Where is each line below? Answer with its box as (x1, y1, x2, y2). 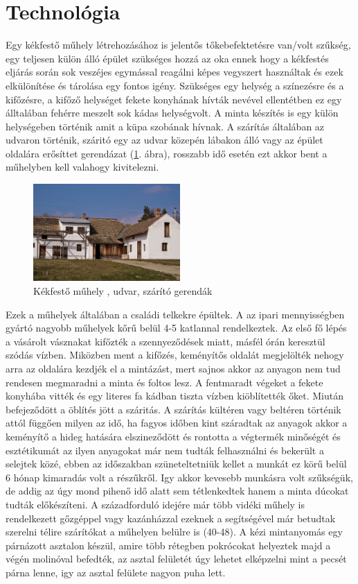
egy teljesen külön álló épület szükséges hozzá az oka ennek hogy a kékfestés (6, 51, 329, 65)
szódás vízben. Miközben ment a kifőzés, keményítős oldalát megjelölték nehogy (6, 347, 344, 362)
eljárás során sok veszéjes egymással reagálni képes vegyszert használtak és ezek (6, 65, 343, 79)
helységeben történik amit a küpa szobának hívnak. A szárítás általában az (6, 119, 325, 133)
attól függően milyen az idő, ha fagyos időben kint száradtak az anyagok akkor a (6, 415, 348, 430)
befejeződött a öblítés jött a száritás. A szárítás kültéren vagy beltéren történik (6, 402, 341, 416)
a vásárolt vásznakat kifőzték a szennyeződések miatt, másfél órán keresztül (6, 334, 325, 348)
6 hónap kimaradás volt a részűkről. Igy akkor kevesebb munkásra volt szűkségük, (6, 470, 353, 484)
